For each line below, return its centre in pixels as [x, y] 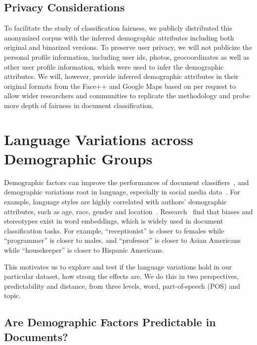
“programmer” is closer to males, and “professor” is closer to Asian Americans [122, 240]
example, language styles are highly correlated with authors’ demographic [115, 202]
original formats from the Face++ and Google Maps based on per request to [120, 86]
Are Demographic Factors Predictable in [110, 322]
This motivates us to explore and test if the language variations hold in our [118, 266]
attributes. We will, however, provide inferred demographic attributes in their [121, 76]
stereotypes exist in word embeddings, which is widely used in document [114, 221]
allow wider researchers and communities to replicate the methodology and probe [127, 96]
